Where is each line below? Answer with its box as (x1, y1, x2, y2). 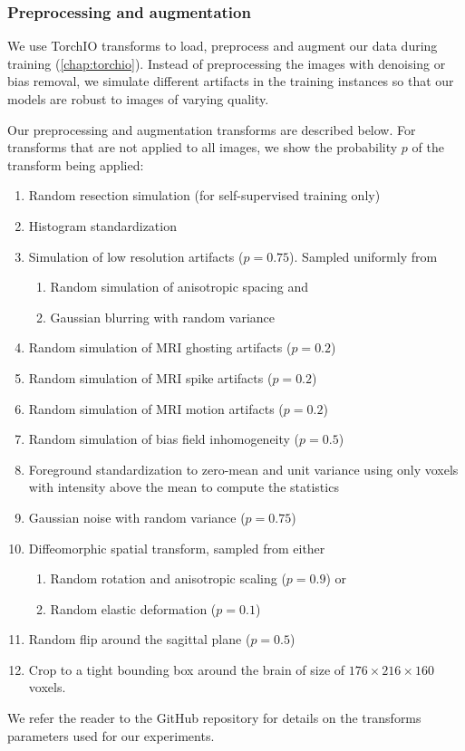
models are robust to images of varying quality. (7, 90, 269, 108)
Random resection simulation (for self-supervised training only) (28, 186, 381, 205)
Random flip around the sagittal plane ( (28, 630, 251, 649)
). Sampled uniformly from (289, 246, 438, 265)
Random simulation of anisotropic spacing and (50, 277, 308, 296)
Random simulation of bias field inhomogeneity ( (28, 429, 300, 448)
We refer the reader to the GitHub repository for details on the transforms (7, 708, 421, 727)
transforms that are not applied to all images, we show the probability (7, 138, 398, 157)
